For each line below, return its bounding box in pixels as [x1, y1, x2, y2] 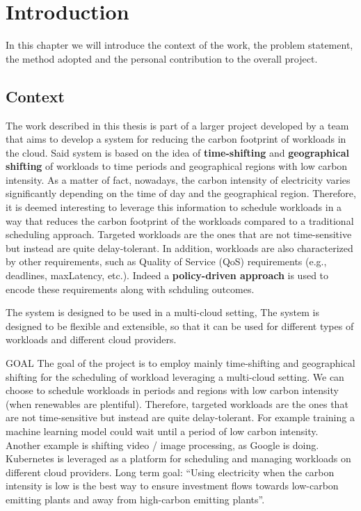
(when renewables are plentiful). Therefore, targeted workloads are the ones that [6, 396, 348, 411]
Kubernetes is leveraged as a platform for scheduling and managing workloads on [6, 451, 351, 466]
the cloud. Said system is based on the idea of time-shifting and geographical [6, 145, 349, 159]
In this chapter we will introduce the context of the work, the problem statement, [6, 38, 353, 52]
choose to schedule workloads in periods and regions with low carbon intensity [6, 383, 339, 398]
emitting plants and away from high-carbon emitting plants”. [6, 492, 265, 506]
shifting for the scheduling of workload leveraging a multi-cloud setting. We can [6, 369, 344, 384]
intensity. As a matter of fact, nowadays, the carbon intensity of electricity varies [6, 172, 351, 187]
